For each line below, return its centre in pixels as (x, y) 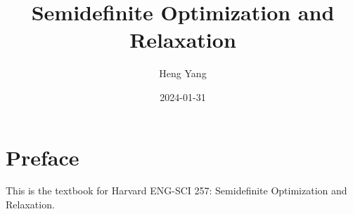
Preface (43, 157)
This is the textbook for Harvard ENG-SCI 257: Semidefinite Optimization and (176, 190)
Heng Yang (183, 73)
